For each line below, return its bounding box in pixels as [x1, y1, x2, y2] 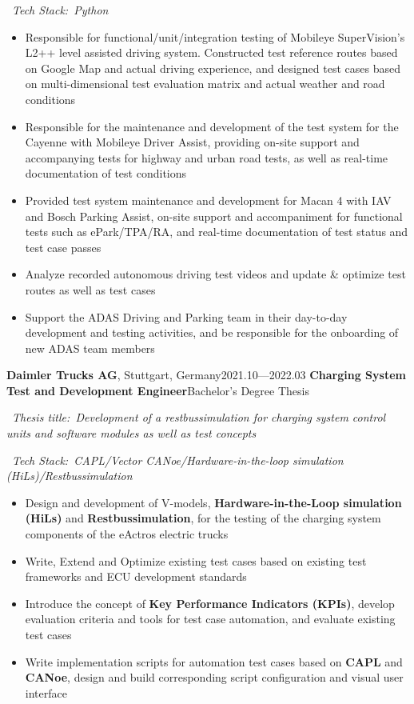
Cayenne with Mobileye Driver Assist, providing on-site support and [25, 134, 360, 150]
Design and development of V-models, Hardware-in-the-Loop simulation [25, 494, 402, 510]
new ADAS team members [25, 339, 155, 356]
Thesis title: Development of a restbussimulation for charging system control [12, 409, 386, 426]
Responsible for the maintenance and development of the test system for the [25, 118, 399, 134]
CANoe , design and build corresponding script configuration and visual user [25, 669, 404, 686]
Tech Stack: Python [12, 2, 109, 18]
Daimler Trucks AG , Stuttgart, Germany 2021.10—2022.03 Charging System [6, 366, 406, 383]
